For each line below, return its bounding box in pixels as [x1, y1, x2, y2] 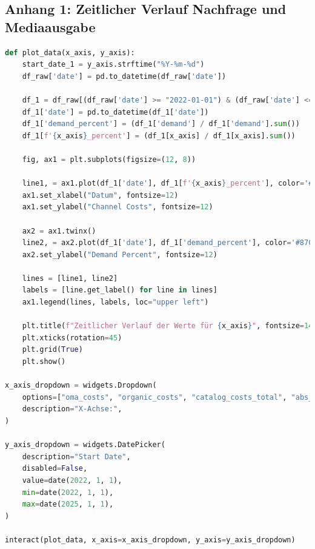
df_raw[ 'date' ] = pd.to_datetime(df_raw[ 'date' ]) [22, 72, 227, 81]
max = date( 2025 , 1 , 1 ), [22, 500, 114, 509]
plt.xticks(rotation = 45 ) [22, 333, 122, 342]
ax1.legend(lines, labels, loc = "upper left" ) [22, 298, 209, 307]
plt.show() [22, 357, 66, 366]
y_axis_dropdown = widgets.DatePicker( [5, 440, 165, 450]
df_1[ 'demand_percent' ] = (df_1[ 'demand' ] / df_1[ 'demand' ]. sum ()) [22, 120, 300, 129]
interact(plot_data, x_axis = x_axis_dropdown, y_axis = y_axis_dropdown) [5, 535, 296, 544]
